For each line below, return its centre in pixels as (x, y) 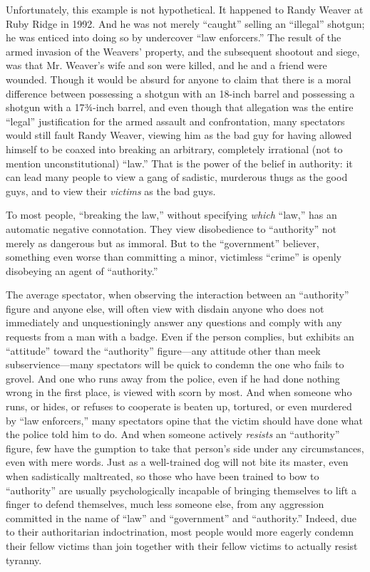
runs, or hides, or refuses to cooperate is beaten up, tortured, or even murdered (179, 406)
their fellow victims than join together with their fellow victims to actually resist (182, 545)
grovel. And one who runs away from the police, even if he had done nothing (173, 378)
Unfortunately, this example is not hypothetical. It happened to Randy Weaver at (185, 9)
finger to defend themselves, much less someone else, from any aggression (165, 504)
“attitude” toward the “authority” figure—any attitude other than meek (163, 350)
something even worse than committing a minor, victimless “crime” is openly (174, 257)
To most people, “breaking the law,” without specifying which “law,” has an (171, 215)
